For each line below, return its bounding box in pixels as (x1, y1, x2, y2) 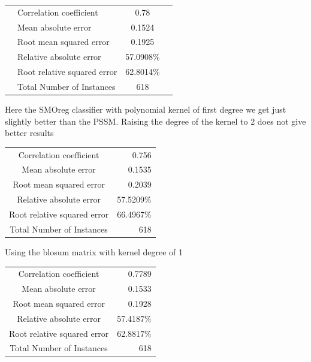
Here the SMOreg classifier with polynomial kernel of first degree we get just (5, 103, 286, 116)
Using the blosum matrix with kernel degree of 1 (5, 245, 183, 258)
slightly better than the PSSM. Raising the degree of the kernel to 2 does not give (5, 114, 306, 127)
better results (5, 126, 54, 139)
